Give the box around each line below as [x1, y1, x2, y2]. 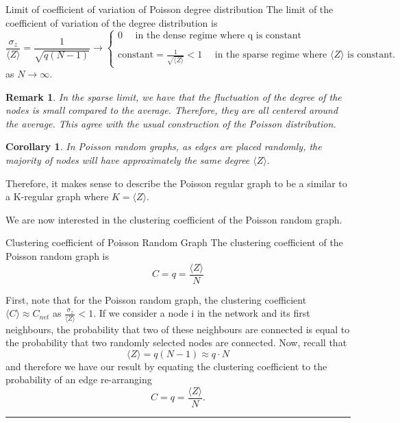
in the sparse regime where [214, 50, 327, 60]
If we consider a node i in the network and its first [99, 306, 310, 320]
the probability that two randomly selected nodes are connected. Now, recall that [5, 335, 347, 350]
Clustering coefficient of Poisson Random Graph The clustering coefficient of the [5, 235, 343, 250]
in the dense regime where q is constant [135, 31, 302, 41]
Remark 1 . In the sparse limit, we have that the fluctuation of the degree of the [5, 89, 342, 104]
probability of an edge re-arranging [5, 372, 152, 387]
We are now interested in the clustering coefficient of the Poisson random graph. [5, 212, 342, 226]
